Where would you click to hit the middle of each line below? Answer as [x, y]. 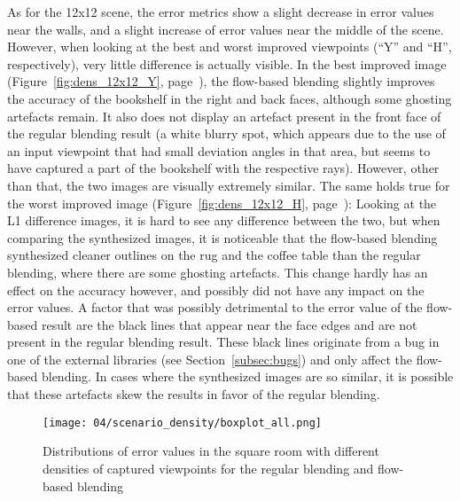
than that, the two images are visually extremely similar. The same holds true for [229, 185]
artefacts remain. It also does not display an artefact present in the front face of [224, 116]
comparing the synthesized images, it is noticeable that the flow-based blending [222, 237]
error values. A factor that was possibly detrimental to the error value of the [215, 307]
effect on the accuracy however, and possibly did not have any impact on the [216, 290]
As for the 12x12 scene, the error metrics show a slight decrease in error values [221, 12]
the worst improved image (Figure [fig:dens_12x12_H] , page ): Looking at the [222, 203]
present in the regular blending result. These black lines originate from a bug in [223, 342]
